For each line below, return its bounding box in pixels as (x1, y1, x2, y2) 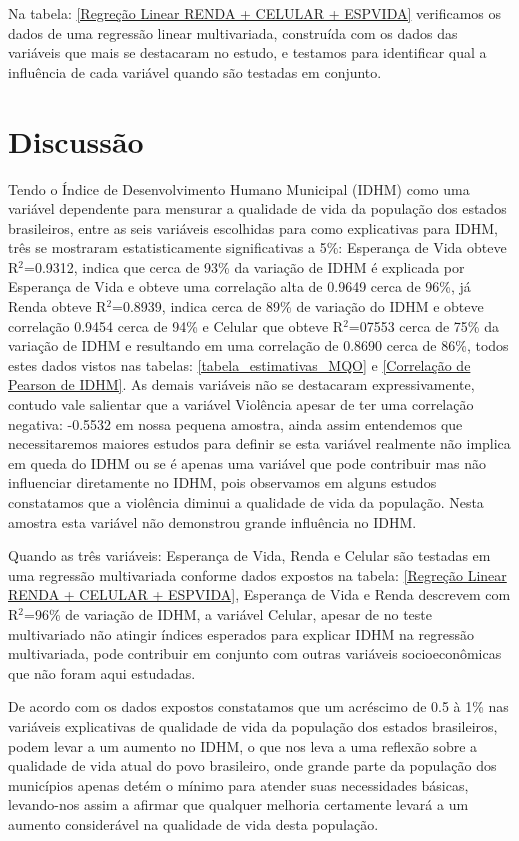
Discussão (8, 120, 144, 161)
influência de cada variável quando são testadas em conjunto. (8, 61, 382, 82)
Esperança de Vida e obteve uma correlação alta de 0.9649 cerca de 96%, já (8, 276, 471, 297)
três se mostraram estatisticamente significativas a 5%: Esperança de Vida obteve (8, 237, 507, 258)
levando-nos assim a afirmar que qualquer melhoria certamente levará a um (8, 794, 469, 815)
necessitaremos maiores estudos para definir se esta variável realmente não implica (8, 433, 511, 454)
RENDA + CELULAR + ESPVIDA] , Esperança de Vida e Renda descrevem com (8, 584, 511, 605)
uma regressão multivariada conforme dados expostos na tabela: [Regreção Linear (8, 564, 507, 585)
